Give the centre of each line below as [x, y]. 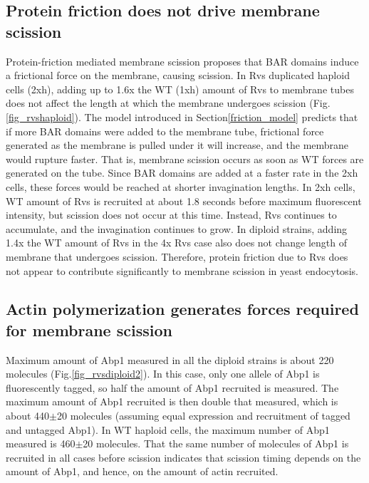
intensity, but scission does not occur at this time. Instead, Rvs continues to [171, 215]
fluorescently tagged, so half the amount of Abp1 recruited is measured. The [172, 387]
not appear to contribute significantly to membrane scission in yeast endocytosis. [182, 270]
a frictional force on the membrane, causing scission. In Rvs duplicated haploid [178, 75]
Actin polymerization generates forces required [182, 309]
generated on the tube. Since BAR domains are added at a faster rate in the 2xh [182, 173]
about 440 [28, 416]
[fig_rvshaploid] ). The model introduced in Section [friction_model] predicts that [182, 116]
